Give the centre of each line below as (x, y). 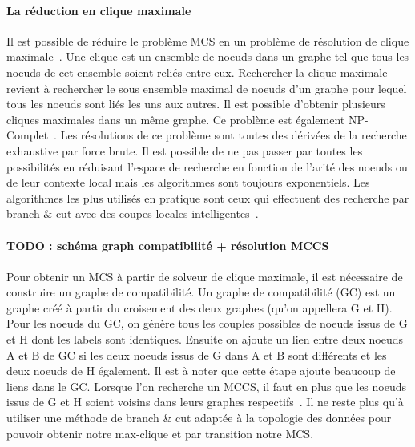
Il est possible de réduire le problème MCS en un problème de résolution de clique (208, 40)
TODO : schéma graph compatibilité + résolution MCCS (168, 245)
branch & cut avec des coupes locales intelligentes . (133, 213)
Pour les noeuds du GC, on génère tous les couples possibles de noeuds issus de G (207, 323)
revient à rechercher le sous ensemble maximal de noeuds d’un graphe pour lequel (207, 88)
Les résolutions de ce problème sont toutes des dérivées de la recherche (234, 135)
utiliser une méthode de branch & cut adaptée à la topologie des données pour (199, 418)
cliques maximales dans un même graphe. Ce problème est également (176, 119)
